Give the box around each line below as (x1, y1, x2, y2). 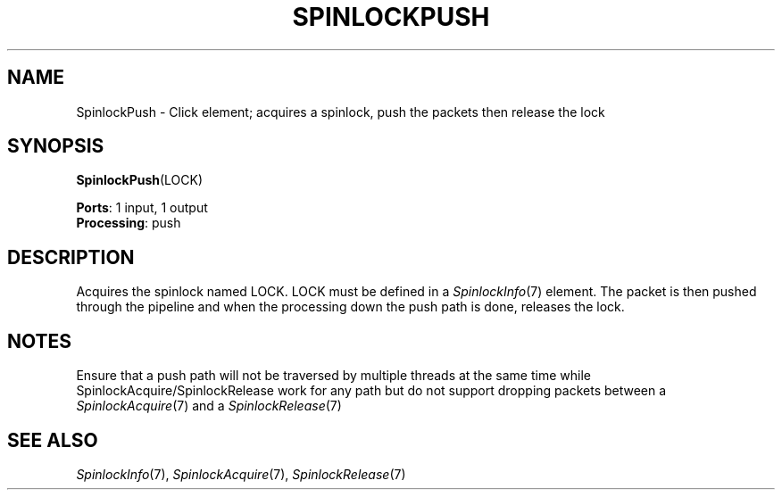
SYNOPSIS (7, 135, 104, 158)
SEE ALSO (7, 428, 98, 451)
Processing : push (76, 215, 181, 231)
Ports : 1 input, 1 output (76, 200, 208, 216)
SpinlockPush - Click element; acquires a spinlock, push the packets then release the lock (76, 104, 605, 120)
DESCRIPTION (7, 245, 135, 269)
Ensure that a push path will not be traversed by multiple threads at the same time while (76, 368, 591, 384)
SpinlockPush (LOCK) (76, 172, 204, 188)
